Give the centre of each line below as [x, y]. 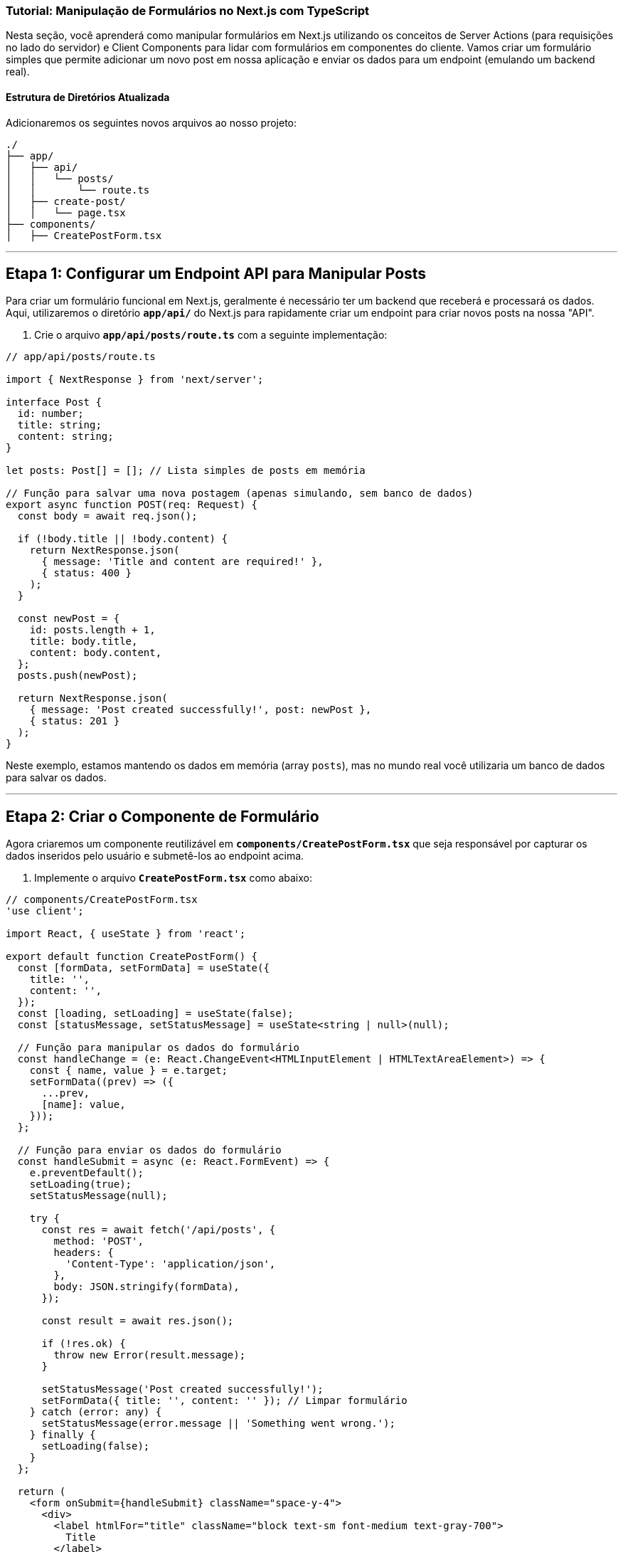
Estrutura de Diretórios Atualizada [88, 97]
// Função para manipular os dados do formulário [159, 1048]
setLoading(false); [96, 1446]
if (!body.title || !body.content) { [122, 539]
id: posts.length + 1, [92, 630]
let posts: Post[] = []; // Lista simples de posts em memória [186, 471]
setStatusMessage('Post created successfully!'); [182, 1389]
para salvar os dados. [56, 778]
